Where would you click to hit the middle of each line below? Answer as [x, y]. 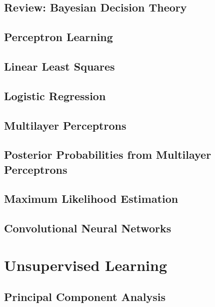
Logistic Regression [55, 95]
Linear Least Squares [59, 66]
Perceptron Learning [58, 37]
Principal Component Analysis [85, 297]
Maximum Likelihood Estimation [91, 199]
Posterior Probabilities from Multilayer [108, 155]
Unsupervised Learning [85, 265]
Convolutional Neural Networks [88, 228]
